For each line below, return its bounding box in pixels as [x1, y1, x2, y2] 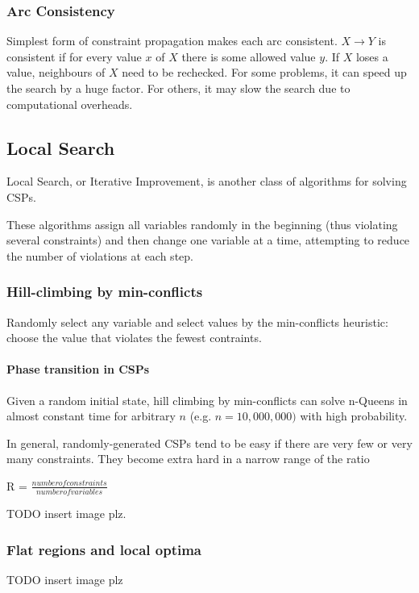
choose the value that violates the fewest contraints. [6, 329, 262, 346]
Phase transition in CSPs [6, 361, 150, 378]
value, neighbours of [6, 64, 106, 81]
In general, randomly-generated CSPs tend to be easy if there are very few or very [6, 434, 413, 451]
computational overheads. [6, 95, 133, 112]
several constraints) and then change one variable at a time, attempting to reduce [6, 232, 410, 248]
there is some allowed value [181, 48, 316, 65]
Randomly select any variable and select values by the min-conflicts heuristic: [6, 313, 388, 330]
